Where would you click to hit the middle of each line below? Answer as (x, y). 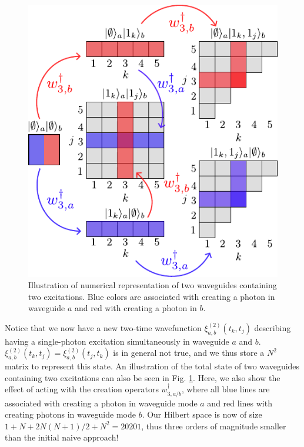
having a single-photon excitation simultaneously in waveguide (117, 341)
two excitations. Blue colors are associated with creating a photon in (152, 296)
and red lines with (240, 403)
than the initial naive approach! (62, 437)
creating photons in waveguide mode (70, 414)
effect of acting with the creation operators (82, 389)
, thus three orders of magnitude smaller (214, 426)
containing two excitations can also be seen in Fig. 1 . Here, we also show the (143, 377)
